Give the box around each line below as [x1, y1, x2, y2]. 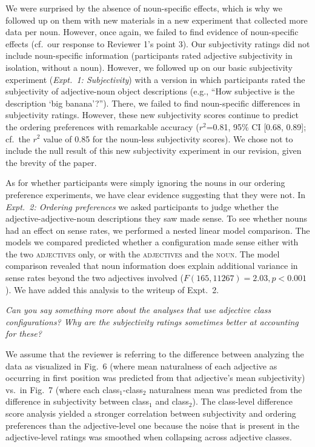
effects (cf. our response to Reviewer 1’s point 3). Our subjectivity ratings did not [5, 37, 310, 50]
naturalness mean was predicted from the [149, 383, 302, 396]
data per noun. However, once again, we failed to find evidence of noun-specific [5, 25, 299, 38]
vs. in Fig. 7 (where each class [5, 383, 120, 396]
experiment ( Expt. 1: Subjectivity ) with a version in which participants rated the [5, 73, 305, 85]
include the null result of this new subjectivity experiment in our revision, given [5, 144, 302, 157]
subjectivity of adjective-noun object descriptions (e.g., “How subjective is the [5, 85, 295, 98]
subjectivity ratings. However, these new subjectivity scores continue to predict [5, 108, 299, 121]
